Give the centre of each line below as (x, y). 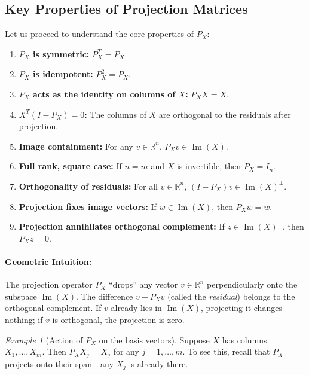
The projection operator (49, 284)
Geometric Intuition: (48, 261)
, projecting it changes (241, 308)
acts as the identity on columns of (104, 94)
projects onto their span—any (59, 363)
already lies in (136, 308)
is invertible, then (209, 166)
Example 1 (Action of (44, 339)
